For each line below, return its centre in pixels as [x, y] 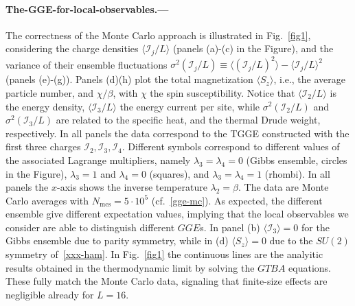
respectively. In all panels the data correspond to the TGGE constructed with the [177, 133]
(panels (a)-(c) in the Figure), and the [253, 48]
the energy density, [45, 106]
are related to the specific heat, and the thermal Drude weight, [188, 120]
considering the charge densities [72, 48]
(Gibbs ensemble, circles [297, 160]
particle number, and [50, 92]
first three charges [43, 146]
